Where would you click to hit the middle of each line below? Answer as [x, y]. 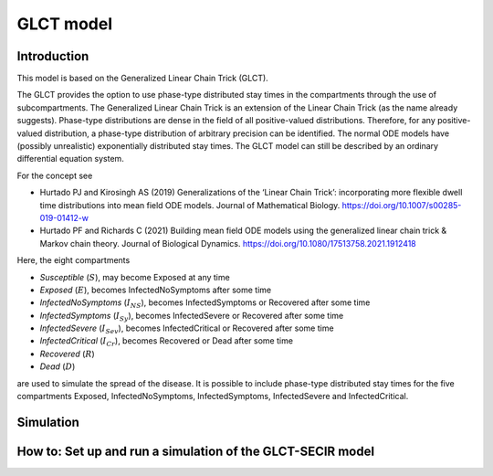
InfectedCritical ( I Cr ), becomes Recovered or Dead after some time [167, 342]
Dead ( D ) [58, 366]
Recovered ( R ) [67, 354]
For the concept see [55, 175]
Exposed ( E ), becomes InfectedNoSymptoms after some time [156, 290]
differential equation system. [71, 159]
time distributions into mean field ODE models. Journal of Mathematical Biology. [190, 205]
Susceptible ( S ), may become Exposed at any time [135, 277]
